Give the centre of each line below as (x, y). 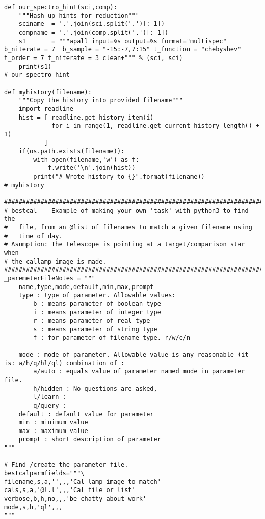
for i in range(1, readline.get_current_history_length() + (156, 126)
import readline (46, 109)
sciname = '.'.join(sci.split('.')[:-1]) (91, 24)
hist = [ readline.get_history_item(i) (86, 117)
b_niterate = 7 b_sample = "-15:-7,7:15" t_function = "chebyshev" (123, 50)
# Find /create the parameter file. (66, 465)
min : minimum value (53, 423)
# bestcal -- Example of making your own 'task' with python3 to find (126, 210)
